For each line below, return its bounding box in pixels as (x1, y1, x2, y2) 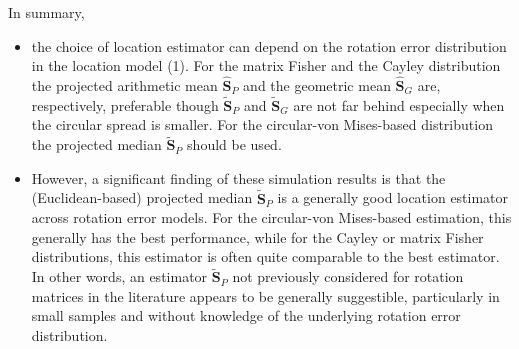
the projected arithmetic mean (31, 75, 218, 95)
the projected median (31, 134, 162, 155)
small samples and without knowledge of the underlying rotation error (31, 305, 461, 326)
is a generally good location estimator (277, 187, 509, 208)
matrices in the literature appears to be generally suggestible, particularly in (31, 285, 500, 306)
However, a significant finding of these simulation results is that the (31, 167, 446, 188)
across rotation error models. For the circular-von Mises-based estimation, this (31, 207, 512, 228)
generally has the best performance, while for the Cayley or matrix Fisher (31, 226, 484, 247)
